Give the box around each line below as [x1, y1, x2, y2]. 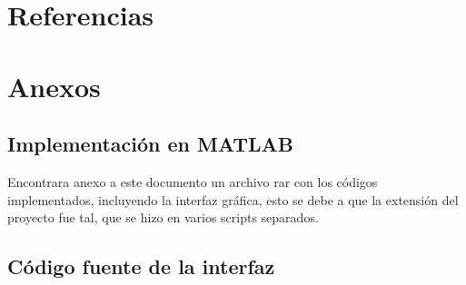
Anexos [7, 67, 101, 104]
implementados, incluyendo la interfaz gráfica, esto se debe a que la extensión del [7, 190, 459, 209]
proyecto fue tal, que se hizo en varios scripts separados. [7, 208, 319, 227]
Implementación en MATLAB [7, 130, 293, 158]
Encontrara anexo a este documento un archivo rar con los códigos [7, 172, 378, 191]
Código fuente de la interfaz [7, 252, 275, 280]
